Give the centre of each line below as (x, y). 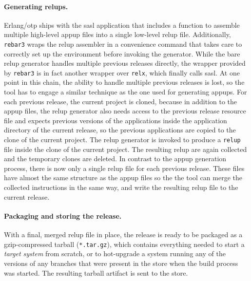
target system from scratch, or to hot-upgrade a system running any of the (115, 253)
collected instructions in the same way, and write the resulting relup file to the (121, 187)
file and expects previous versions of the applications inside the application (116, 120)
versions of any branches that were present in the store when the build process (121, 263)
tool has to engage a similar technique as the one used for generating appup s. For (125, 92)
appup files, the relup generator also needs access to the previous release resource (125, 111)
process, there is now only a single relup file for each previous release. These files (124, 168)
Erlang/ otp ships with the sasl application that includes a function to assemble (122, 25)
